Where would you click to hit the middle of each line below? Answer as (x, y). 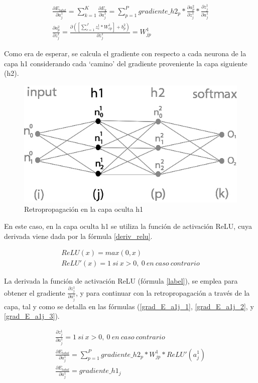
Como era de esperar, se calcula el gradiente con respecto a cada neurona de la (125, 53)
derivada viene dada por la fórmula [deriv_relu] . (78, 236)
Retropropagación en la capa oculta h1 (84, 209)
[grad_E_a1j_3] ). (32, 316)
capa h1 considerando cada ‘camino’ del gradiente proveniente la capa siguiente (126, 63)
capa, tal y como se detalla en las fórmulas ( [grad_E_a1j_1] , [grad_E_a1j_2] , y (129, 306)
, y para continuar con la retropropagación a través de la (163, 292)
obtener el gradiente (35, 292)
